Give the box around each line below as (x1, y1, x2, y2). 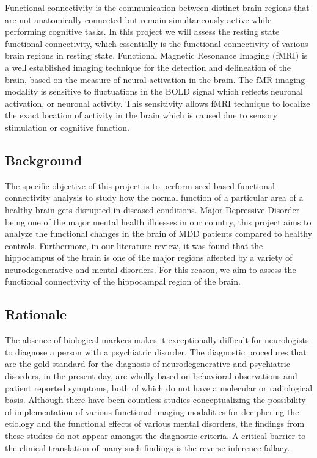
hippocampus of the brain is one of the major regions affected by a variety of (5, 251, 293, 264)
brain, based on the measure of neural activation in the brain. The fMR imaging (5, 73, 305, 85)
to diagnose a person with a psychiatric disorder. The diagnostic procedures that (5, 345, 307, 358)
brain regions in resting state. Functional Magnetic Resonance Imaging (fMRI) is (5, 49, 308, 62)
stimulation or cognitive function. (5, 120, 129, 133)
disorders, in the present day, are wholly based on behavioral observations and (5, 369, 297, 382)
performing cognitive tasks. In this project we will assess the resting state (5, 25, 280, 38)
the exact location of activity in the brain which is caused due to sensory (5, 109, 278, 122)
